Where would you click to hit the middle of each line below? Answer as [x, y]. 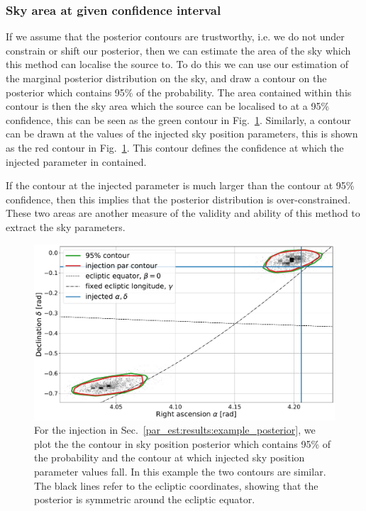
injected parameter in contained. [76, 161]
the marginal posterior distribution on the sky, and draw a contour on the [166, 78]
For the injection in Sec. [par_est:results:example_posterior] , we [175, 430]
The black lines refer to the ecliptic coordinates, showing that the [176, 485]
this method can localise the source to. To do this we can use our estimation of [177, 64]
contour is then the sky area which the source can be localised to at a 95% [168, 106]
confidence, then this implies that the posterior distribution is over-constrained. [178, 199]
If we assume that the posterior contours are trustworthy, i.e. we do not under [175, 36]
